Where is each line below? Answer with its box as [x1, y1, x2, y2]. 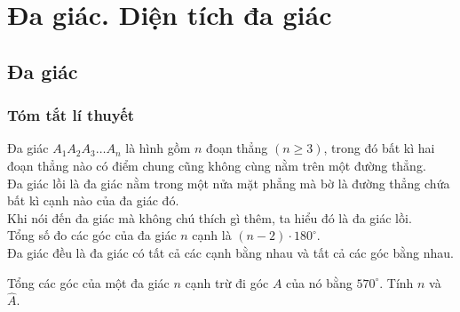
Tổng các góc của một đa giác [7, 273, 170, 292]
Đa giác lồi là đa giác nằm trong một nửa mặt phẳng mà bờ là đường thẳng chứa [7, 173, 450, 192]
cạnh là [192, 226, 232, 244]
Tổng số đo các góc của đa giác [7, 226, 177, 244]
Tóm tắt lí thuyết [7, 104, 135, 126]
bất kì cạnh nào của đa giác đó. [7, 191, 179, 210]
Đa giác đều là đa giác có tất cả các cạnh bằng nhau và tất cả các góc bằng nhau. [7, 243, 454, 261]
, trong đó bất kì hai [323, 139, 435, 157]
